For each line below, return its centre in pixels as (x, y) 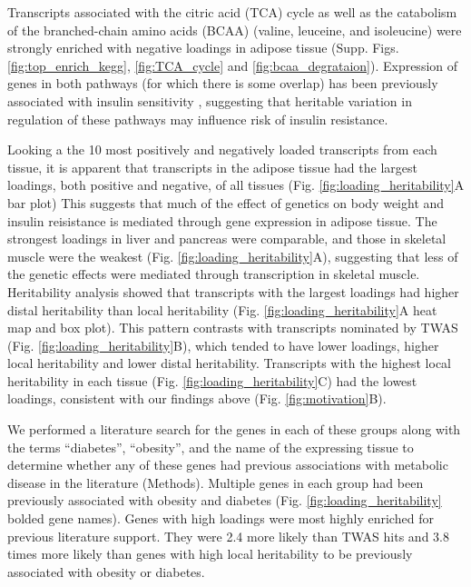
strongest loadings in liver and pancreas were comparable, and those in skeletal (227, 239)
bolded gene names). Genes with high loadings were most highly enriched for (221, 518)
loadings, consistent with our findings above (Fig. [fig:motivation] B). (197, 398)
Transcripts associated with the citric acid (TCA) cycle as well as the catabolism (232, 12)
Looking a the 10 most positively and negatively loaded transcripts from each (222, 149)
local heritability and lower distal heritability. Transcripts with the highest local (230, 363)
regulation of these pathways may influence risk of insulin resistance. (198, 119)
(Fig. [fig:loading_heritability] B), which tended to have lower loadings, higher (223, 345)
